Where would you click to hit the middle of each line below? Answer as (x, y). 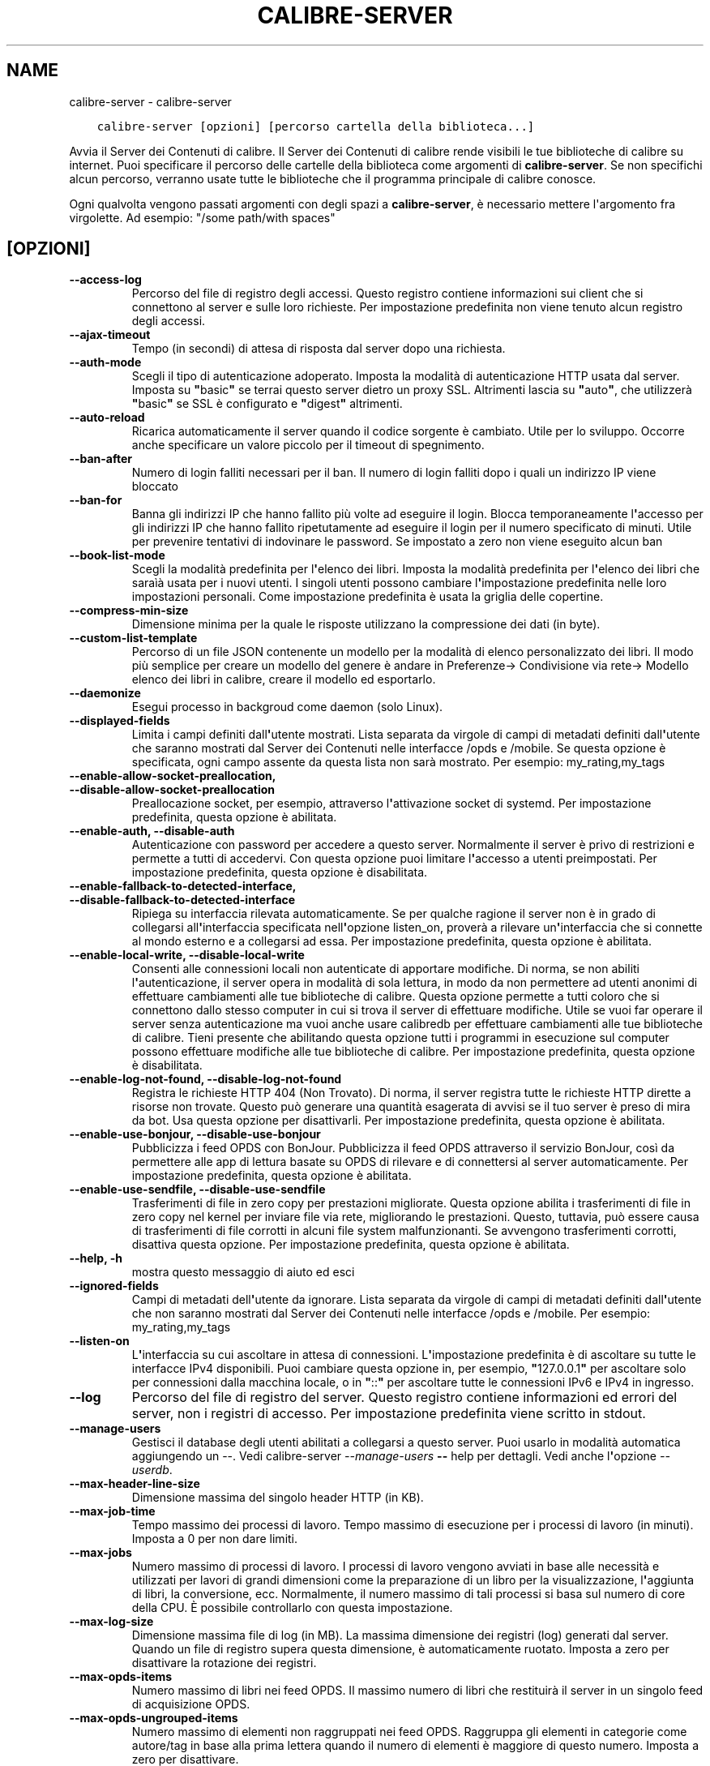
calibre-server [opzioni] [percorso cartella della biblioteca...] (316, 126)
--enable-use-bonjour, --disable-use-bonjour (195, 1134)
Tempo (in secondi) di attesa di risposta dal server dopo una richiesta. (319, 349)
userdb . (152, 1470)
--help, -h (96, 1258)
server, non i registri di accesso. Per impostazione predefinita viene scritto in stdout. (389, 1414)
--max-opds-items (121, 1677)
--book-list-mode (117, 555)
